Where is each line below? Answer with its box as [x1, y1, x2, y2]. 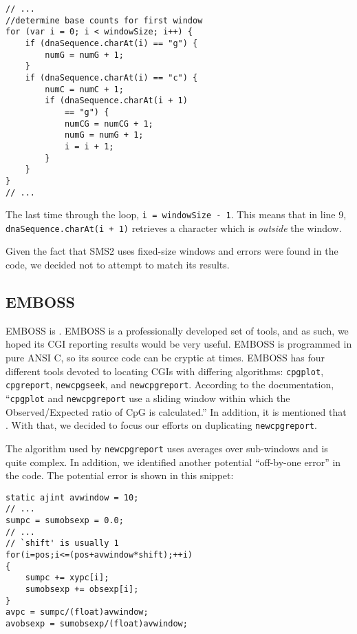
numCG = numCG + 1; [64, 118, 153, 129]
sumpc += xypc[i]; [25, 573, 109, 583]
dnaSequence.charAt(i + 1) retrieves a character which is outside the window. [6, 220, 342, 235]
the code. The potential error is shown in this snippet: [6, 468, 234, 483]
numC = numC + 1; [45, 84, 124, 94]
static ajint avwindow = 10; [6, 492, 139, 503]
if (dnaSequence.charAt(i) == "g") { [25, 38, 198, 48]
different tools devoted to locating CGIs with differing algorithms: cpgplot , [6, 363, 324, 378]
